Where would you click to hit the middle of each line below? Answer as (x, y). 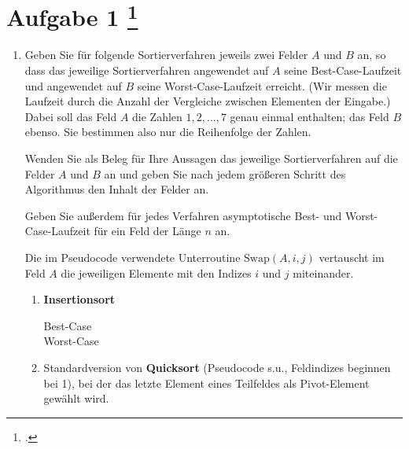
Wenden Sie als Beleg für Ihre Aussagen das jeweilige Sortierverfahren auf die (211, 158)
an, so (372, 55)
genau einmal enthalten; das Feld (310, 116)
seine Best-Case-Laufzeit (343, 70)
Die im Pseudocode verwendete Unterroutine (133, 257)
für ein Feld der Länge (147, 231)
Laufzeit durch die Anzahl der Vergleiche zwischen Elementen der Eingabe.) (208, 101)
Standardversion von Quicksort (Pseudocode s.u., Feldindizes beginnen (217, 367)
